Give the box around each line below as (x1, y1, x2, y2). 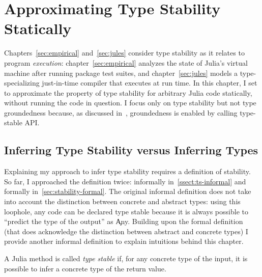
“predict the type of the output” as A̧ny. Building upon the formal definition (4, 216, 243, 227)
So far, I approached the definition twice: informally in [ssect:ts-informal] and (4, 176, 246, 186)
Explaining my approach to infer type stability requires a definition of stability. (4, 166, 251, 177)
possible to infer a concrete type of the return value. (4, 263, 166, 273)
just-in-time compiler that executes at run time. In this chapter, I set (42, 77, 257, 88)
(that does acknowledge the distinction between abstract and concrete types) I (4, 226, 248, 236)
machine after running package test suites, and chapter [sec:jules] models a (4, 67, 238, 78)
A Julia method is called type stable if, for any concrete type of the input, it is (4, 253, 248, 264)
